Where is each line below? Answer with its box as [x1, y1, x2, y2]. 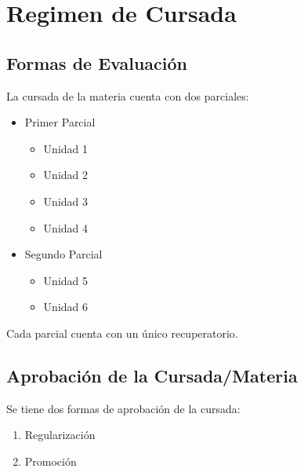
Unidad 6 [43, 298, 88, 315]
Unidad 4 [43, 219, 88, 236]
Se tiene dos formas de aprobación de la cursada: [6, 400, 241, 416]
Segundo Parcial [24, 246, 103, 262]
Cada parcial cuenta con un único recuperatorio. [6, 324, 238, 341]
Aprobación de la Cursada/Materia [6, 363, 298, 387]
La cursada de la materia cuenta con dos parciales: [6, 87, 249, 104]
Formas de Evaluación [6, 50, 187, 75]
